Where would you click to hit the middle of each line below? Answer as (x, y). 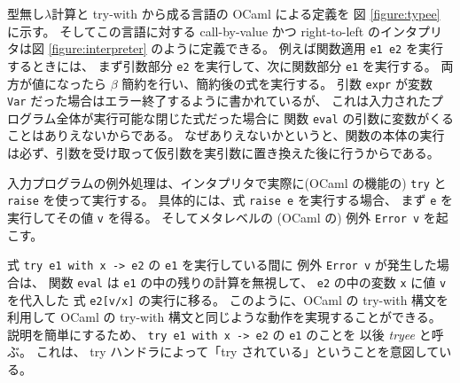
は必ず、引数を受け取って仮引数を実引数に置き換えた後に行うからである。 (223, 153)
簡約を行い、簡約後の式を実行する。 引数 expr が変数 (277, 83)
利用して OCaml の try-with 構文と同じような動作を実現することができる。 (224, 317)
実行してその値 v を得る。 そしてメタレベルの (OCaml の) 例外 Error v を (222, 217)
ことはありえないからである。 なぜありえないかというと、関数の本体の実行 (226, 135)
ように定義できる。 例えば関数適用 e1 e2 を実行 (303, 48)
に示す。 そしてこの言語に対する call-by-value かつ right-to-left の (194, 31)
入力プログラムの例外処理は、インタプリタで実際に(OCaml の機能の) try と (227, 182)
